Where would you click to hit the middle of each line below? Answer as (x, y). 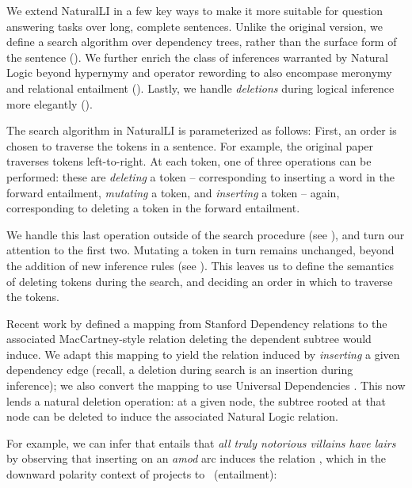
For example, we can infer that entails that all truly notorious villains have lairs (201, 442)
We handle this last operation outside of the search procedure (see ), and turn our (206, 234)
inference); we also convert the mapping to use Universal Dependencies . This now (206, 385)
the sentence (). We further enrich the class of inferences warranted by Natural (198, 57)
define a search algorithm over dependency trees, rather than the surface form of (202, 42)
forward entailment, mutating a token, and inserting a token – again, (173, 192)
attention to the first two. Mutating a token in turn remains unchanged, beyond (200, 250)
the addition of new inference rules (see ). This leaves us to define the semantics (200, 265)
